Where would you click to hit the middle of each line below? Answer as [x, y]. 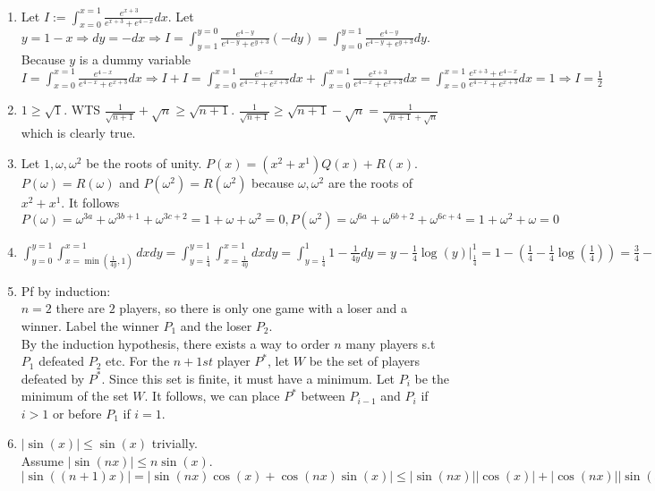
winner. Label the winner [90, 325]
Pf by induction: [66, 290]
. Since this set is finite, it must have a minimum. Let [248, 378]
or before [77, 413]
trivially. [174, 443]
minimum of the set [75, 396]
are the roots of [370, 182]
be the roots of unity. [144, 162]
